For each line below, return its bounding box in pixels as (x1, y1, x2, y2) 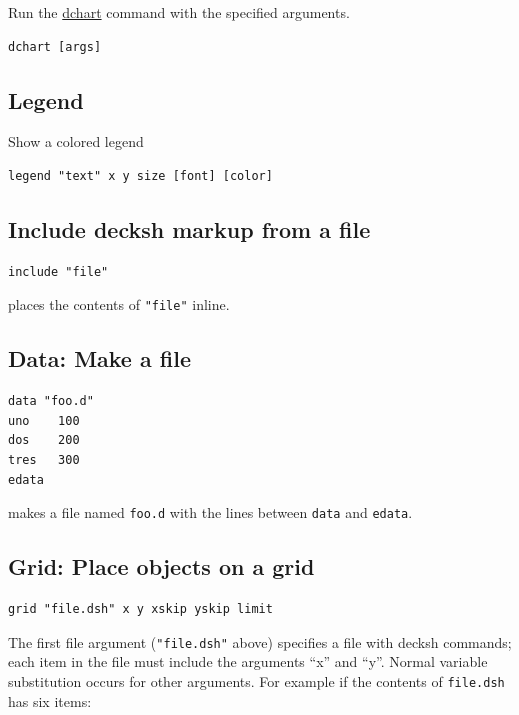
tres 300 (8, 453, 80, 468)
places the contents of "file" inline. (8, 294, 230, 315)
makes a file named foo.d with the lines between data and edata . (8, 502, 413, 523)
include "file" (8, 264, 109, 279)
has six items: (8, 690, 92, 711)
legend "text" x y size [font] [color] (8, 168, 273, 183)
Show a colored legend (8, 131, 144, 152)
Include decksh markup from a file (8, 213, 371, 244)
